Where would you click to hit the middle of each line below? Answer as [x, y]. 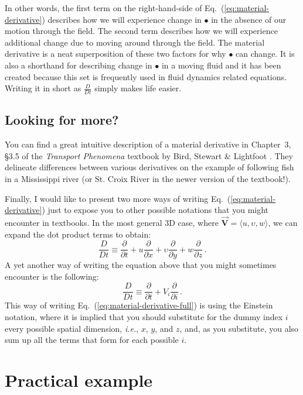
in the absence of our [249, 19]
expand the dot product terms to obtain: [78, 234]
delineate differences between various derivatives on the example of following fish [149, 167]
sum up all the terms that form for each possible [92, 340]
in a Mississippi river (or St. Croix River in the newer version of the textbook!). [148, 178]
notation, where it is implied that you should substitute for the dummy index [144, 317]
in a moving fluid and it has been [221, 65]
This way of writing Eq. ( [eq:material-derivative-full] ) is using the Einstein [139, 305]
